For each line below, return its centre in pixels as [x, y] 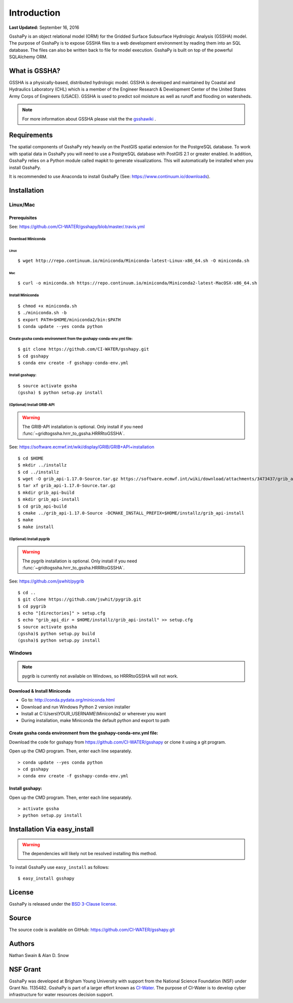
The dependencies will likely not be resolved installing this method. [90, 854]
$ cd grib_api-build [42, 506]
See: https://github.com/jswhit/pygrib [47, 581]
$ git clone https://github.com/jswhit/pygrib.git [80, 599]
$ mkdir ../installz [42, 465]
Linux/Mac [22, 205]
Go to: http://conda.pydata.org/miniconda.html [68, 700]
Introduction [35, 13]
